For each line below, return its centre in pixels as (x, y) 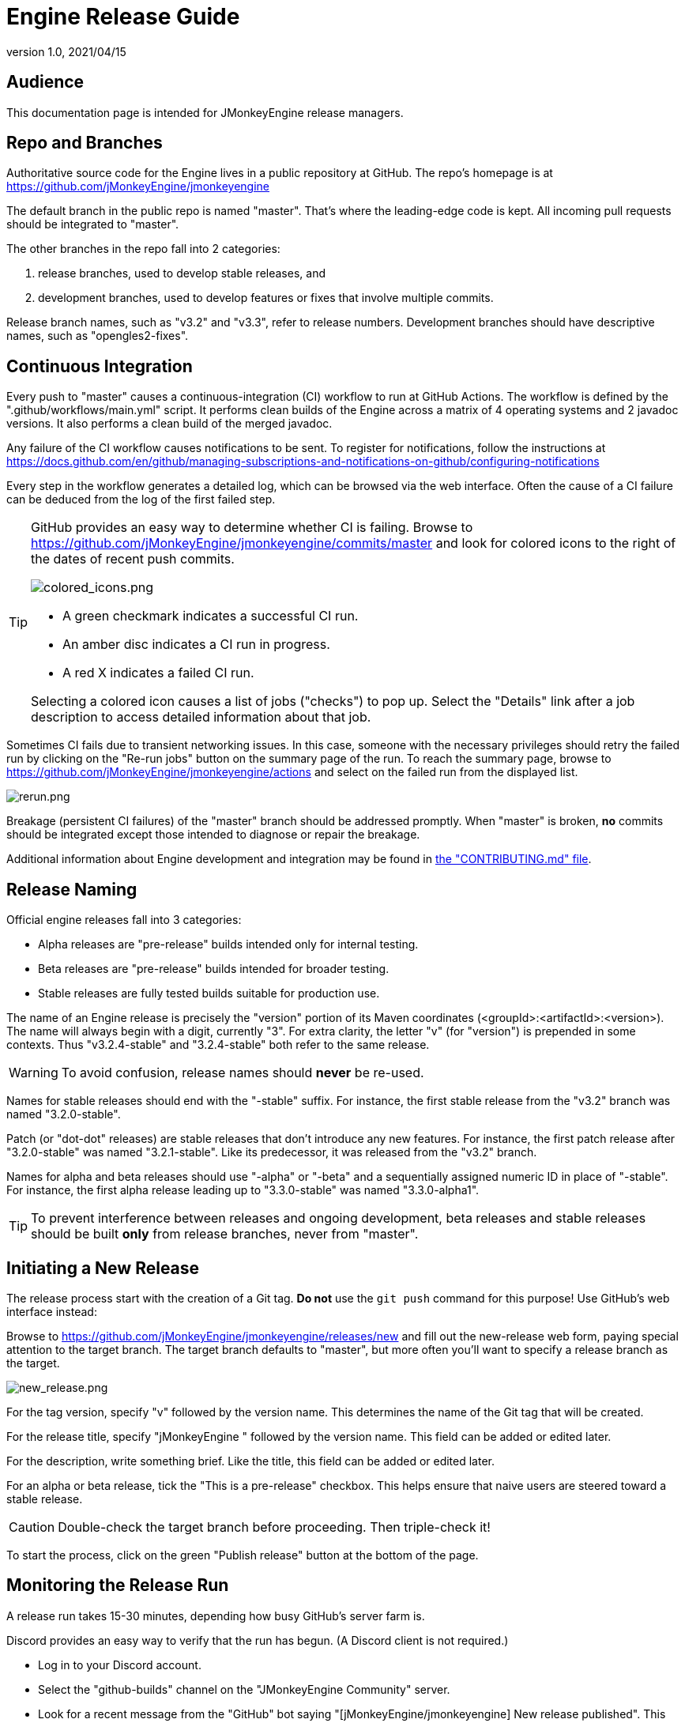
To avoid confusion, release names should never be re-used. (243, 1073)
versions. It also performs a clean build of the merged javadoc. (169, 424)
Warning (34, 1073)
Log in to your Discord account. (120, 1665)
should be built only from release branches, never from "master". (225, 1234)
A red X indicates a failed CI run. (158, 673)
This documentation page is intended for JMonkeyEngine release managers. (205, 112)
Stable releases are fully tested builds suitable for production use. (209, 993)
